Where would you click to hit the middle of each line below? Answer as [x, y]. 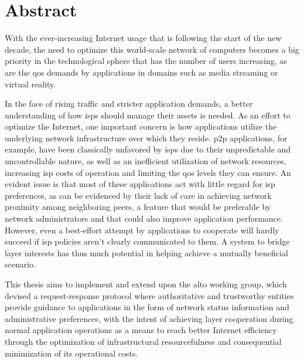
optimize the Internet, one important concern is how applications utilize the [141, 126]
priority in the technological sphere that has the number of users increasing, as [146, 61]
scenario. [21, 264]
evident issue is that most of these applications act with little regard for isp [140, 184]
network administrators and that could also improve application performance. [144, 218]
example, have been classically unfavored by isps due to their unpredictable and [148, 149]
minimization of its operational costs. [71, 353]
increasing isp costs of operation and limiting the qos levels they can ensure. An [148, 172]
